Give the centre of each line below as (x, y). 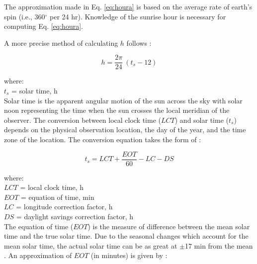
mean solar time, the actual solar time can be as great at (91, 245)
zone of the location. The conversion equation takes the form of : (103, 139)
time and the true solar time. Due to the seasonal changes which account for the (126, 236)
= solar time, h (35, 91)
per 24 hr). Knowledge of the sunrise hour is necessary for (138, 16)
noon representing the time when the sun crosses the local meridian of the (117, 110)
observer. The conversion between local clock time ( (83, 120)
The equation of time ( (39, 226)
